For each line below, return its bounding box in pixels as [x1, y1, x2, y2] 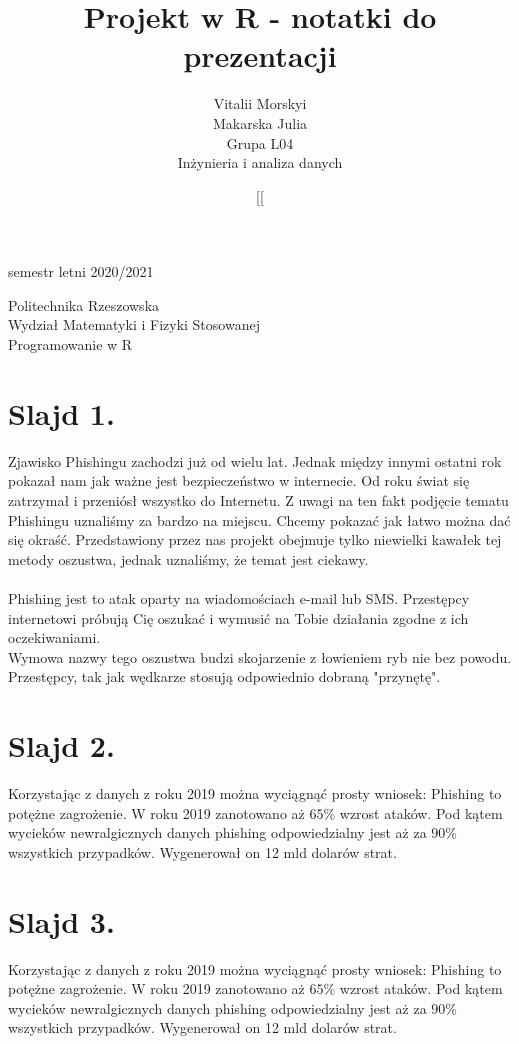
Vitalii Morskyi [213, 93, 307, 114]
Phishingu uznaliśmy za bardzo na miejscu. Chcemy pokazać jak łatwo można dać [8, 509, 511, 530]
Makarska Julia [212, 112, 308, 133]
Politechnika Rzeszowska [8, 294, 160, 315]
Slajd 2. [8, 725, 115, 766]
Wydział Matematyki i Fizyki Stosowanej [8, 314, 260, 335]
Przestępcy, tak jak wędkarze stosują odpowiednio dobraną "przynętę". [8, 666, 441, 687]
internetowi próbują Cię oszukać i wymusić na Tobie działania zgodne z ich [8, 607, 469, 628]
